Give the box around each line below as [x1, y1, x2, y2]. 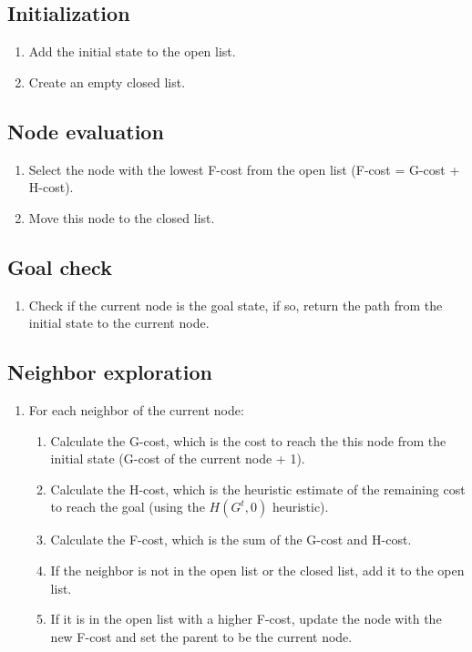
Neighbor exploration [7, 358, 212, 386]
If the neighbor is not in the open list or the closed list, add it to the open [50, 560, 465, 579]
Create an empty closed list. [28, 72, 186, 91]
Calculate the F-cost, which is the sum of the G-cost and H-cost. [50, 530, 412, 549]
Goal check [7, 252, 112, 280]
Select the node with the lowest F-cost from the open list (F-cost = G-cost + [28, 159, 460, 178]
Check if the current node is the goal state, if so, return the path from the [28, 295, 443, 314]
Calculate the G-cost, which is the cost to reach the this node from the [50, 431, 446, 450]
